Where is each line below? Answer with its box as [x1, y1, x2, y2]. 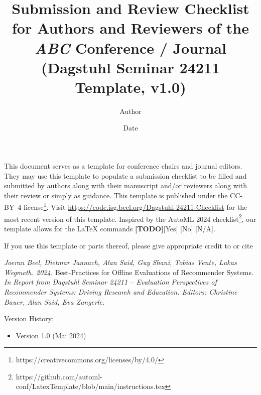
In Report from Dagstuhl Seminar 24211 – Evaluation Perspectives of [4, 277, 217, 287]
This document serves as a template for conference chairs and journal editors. [4, 161, 242, 171]
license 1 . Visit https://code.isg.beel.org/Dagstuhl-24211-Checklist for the [24, 200, 247, 212]
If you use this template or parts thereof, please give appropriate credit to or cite [4, 240, 253, 250]
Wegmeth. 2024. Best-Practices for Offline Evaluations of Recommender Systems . [4, 267, 254, 277]
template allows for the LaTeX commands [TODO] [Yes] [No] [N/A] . [4, 223, 215, 233]
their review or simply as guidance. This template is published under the [4, 190, 228, 200]
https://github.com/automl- [16, 371, 102, 381]
